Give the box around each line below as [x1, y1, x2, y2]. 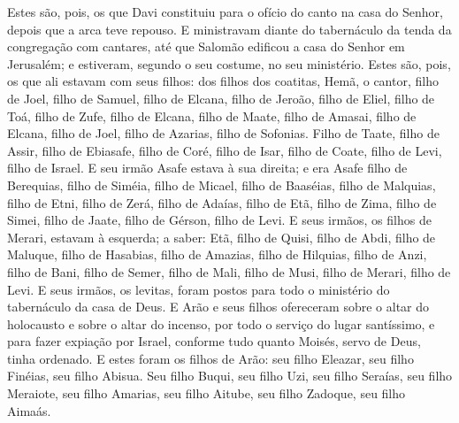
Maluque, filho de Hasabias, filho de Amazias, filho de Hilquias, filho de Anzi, [7, 245, 427, 264]
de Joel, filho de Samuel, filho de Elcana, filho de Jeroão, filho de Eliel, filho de [7, 88, 435, 107]
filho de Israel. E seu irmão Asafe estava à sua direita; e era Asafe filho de [7, 158, 408, 177]
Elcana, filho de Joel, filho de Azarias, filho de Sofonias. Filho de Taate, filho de [7, 124, 440, 142]
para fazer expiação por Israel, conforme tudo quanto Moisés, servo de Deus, [7, 332, 421, 350]
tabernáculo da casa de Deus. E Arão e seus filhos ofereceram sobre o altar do [7, 297, 430, 316]
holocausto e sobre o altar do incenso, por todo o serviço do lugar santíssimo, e [7, 314, 435, 333]
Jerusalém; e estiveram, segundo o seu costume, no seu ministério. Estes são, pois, [7, 54, 451, 73]
